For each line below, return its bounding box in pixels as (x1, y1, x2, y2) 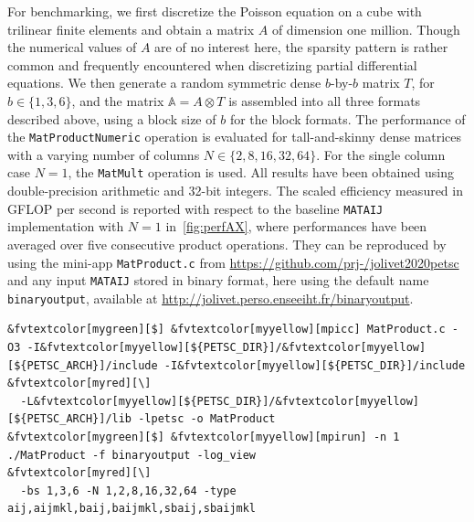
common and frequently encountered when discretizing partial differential (7, 55, 417, 74)
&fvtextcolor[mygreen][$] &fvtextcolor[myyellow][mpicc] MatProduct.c (7, 323, 446, 336)
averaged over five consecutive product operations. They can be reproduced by (7, 234, 447, 253)
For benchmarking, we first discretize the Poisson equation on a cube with (7, 2, 422, 20)
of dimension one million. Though (271, 19, 460, 38)
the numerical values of (7, 37, 137, 57)
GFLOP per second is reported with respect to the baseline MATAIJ (7, 198, 384, 218)
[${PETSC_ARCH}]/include (7, 358, 158, 372)
